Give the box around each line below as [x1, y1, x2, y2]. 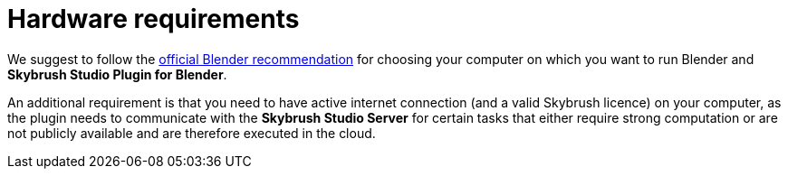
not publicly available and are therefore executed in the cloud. [7, 125, 376, 141]
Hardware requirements [7, 4, 300, 34]
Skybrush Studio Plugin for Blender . [7, 66, 227, 82]
